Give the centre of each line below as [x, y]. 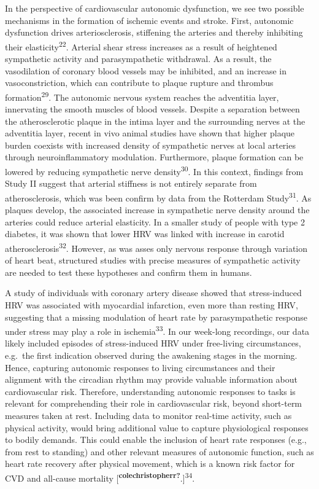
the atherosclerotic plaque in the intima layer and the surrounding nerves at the [155, 121]
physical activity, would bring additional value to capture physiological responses [157, 427]
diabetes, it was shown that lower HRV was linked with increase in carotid [145, 234]
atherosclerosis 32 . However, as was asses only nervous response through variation [156, 247]
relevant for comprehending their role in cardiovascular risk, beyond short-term [154, 403]
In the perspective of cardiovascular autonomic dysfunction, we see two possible [155, 8]
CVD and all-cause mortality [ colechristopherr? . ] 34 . [100, 477]
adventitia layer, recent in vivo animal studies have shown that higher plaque [150, 133]
